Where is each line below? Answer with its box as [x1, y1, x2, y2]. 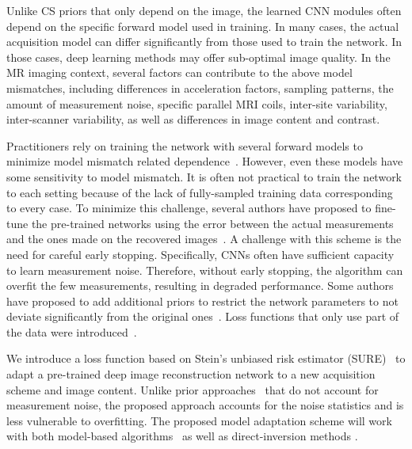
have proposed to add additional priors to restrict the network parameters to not [6, 292, 399, 309]
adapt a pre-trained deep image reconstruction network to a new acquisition [6, 366, 376, 382]
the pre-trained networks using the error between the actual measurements [31, 215, 394, 231]
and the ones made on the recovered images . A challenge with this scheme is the [6, 230, 402, 247]
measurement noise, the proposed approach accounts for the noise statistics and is [6, 397, 404, 413]
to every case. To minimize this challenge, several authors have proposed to [6, 200, 372, 216]
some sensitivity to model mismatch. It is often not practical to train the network [6, 168, 402, 185]
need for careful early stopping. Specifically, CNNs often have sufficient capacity [6, 245, 395, 262]
